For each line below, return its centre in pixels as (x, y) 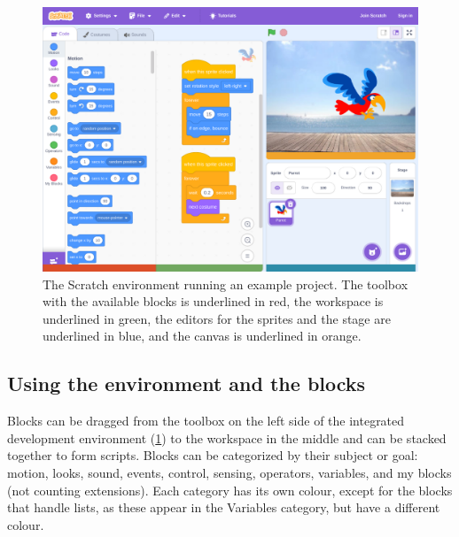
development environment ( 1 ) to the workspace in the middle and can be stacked (227, 437)
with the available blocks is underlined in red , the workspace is (213, 301)
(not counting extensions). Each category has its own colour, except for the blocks (230, 490)
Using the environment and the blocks (187, 384)
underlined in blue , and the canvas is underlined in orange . (202, 336)
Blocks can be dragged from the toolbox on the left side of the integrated (206, 421)
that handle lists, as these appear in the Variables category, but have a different (224, 507)
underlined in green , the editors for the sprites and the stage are (217, 318)
